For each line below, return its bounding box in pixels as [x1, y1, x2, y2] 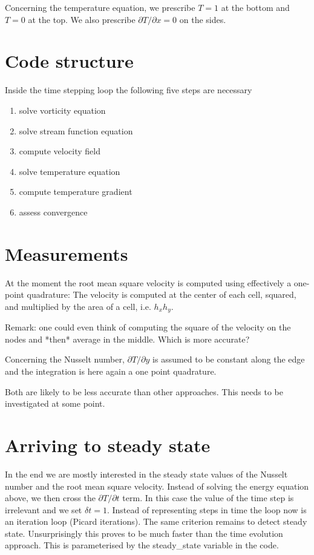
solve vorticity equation [19, 103, 106, 116]
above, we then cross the [5, 491, 96, 504]
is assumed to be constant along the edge [152, 353, 305, 366]
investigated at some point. [5, 397, 105, 410]
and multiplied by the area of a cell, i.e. [5, 300, 151, 312]
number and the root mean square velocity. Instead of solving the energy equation [5, 479, 309, 492]
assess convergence [19, 205, 88, 218]
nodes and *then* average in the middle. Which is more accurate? [5, 332, 250, 345]
